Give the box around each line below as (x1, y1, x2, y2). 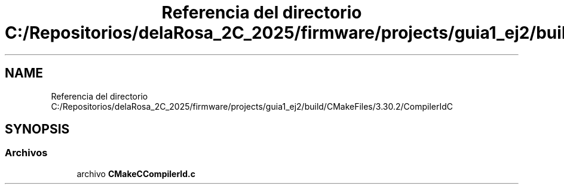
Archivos (5, 147, 48, 159)
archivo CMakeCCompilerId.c (76, 168, 195, 179)
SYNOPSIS (5, 122, 70, 137)
